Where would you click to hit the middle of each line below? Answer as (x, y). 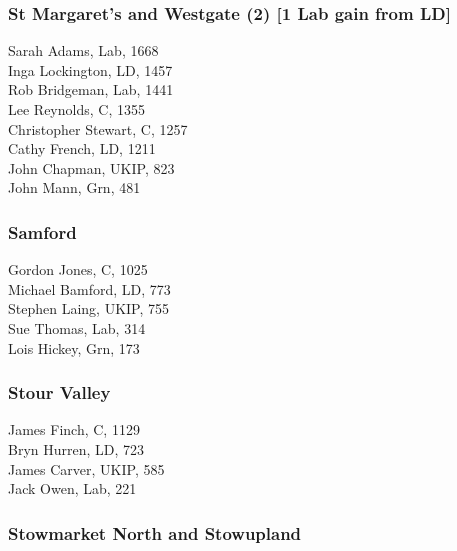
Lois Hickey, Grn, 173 (74, 347)
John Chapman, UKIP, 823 (91, 167)
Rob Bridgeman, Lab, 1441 (91, 89)
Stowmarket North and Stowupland (155, 532)
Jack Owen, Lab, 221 (72, 488)
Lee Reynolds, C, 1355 (76, 109)
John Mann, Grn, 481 (74, 187)
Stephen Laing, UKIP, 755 (89, 308)
